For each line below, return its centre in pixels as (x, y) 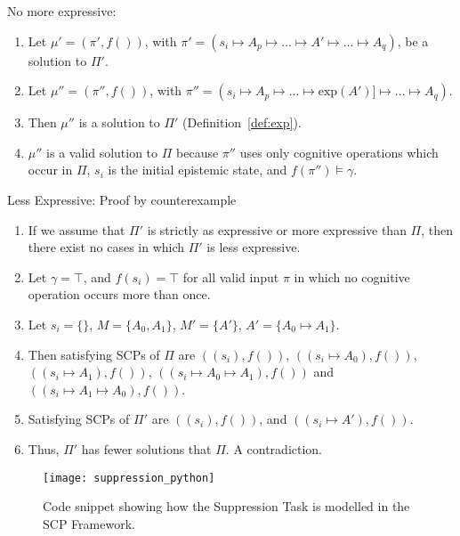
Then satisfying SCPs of (94, 354)
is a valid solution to (102, 152)
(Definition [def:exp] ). (242, 122)
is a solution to (119, 122)
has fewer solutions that (146, 448)
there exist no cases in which (106, 247)
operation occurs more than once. (119, 294)
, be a (413, 41)
